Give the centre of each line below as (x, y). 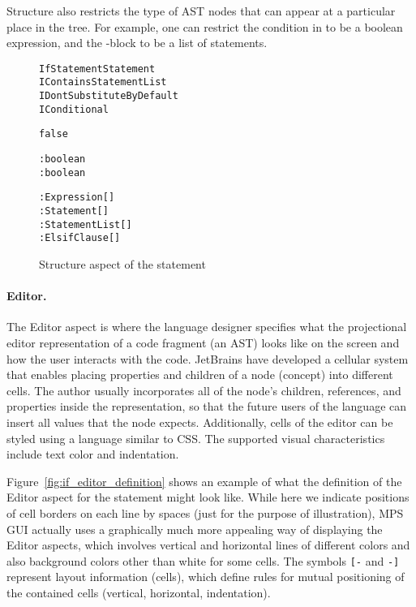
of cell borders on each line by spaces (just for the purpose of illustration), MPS (205, 512)
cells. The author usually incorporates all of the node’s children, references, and (204, 390)
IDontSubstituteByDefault (109, 96)
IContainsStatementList (103, 82)
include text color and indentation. (93, 454)
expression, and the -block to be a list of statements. (137, 43)
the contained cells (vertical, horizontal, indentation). (139, 592)
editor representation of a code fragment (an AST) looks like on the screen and (203, 342)
